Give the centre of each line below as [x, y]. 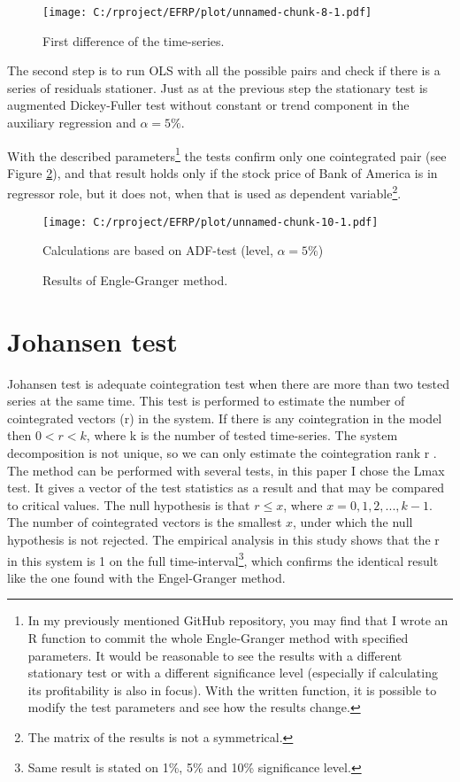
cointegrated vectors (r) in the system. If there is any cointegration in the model [225, 418]
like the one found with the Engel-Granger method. [146, 577]
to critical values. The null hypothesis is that [129, 504]
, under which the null [353, 522]
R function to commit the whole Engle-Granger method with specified [218, 638]
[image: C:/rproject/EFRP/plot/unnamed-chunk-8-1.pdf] [207, 12]
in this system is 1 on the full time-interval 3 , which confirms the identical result [223, 559]
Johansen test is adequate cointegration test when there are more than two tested [229, 383]
